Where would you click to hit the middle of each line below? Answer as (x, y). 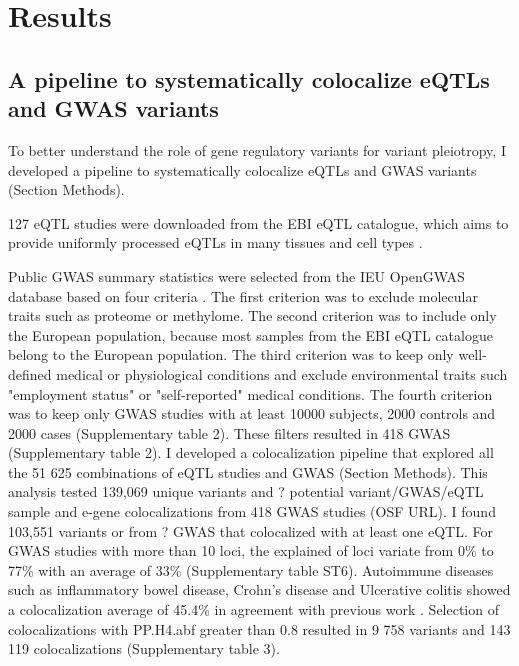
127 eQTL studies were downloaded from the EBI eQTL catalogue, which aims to (258, 222)
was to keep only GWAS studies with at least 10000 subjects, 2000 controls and (252, 413)
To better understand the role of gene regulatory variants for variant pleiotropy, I (257, 149)
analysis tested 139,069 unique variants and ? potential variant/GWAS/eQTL (246, 491)
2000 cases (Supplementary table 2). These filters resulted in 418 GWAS (229, 432)
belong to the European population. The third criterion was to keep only (231, 354)
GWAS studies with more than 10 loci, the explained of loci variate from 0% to (251, 550)
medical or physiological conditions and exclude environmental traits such (282, 373)
